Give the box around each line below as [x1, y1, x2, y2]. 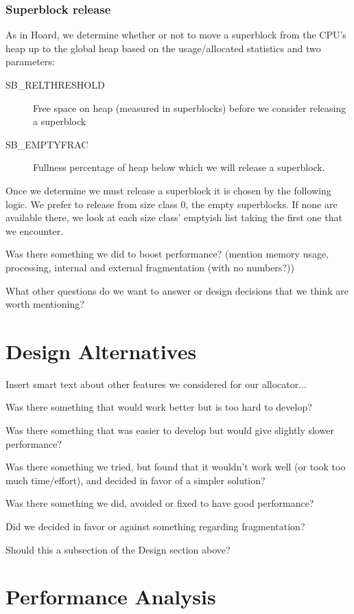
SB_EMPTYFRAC [5, 137, 88, 151]
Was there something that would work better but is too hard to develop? [5, 400, 312, 414]
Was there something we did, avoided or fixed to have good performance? [5, 496, 314, 510]
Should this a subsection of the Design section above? [5, 542, 231, 556]
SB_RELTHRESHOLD [5, 78, 105, 91]
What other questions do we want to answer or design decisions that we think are [5, 283, 349, 297]
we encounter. [5, 223, 64, 238]
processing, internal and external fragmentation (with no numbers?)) [5, 260, 294, 274]
